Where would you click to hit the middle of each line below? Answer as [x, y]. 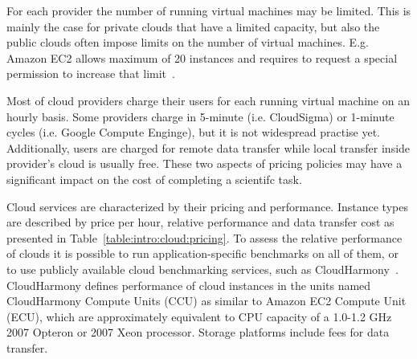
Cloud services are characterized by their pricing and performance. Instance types [207, 206]
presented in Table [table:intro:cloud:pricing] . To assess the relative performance [204, 237]
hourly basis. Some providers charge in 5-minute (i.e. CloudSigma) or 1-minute [200, 116]
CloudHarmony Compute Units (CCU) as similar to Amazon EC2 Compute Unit [206, 301]
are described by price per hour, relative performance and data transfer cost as [200, 222]
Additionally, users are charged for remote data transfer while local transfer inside [208, 147]
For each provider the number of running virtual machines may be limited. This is [209, 10]
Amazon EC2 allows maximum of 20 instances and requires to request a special [202, 57]
